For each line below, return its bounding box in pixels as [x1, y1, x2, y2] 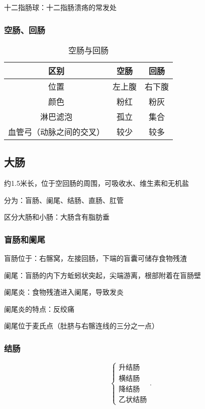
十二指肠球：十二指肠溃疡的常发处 [4, 2, 117, 12]
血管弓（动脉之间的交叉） [8, 125, 105, 138]
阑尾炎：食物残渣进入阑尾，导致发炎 [4, 287, 124, 297]
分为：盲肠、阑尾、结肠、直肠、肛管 [4, 194, 124, 205]
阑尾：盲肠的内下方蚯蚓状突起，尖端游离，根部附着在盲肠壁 [4, 269, 201, 280]
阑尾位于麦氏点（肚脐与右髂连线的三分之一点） [4, 320, 159, 331]
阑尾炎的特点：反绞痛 [4, 303, 74, 314]
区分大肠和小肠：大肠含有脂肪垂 [4, 212, 110, 222]
